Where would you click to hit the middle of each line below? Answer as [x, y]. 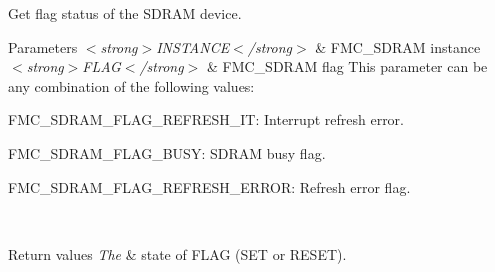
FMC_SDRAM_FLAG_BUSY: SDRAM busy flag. [167, 152]
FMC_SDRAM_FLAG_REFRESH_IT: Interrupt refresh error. [206, 119]
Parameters [43, 46]
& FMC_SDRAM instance [398, 46]
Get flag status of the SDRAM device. [125, 13]
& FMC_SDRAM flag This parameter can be [347, 66]
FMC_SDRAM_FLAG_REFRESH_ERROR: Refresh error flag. [209, 186]
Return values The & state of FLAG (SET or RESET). [177, 253]
